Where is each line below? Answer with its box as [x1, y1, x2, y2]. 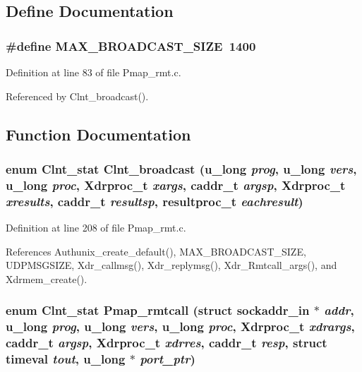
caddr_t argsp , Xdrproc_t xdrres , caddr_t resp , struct [6, 334, 327, 352]
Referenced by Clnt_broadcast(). [6, 88, 149, 103]
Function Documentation [6, 123, 191, 145]
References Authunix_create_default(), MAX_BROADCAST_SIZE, [6, 244, 306, 258]
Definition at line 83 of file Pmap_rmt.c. [6, 65, 181, 79]
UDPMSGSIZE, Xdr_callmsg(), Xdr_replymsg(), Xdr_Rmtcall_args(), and [6, 258, 337, 272]
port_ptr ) [140, 350, 195, 368]
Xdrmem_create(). [6, 271, 88, 286]
